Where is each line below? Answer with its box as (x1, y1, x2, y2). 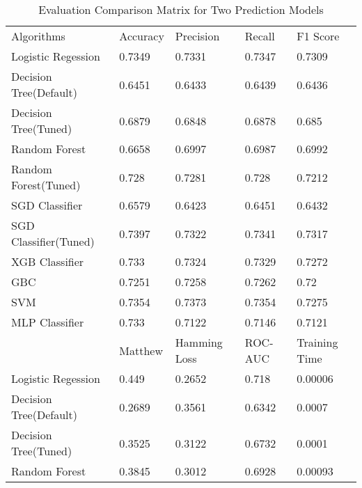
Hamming (175, 334, 223, 350)
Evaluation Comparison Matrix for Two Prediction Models (38, 1, 324, 17)
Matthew (119, 342, 164, 359)
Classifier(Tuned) (11, 233, 95, 249)
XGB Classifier (11, 253, 84, 269)
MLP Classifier (11, 314, 84, 330)
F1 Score (297, 28, 340, 44)
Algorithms (11, 28, 65, 44)
